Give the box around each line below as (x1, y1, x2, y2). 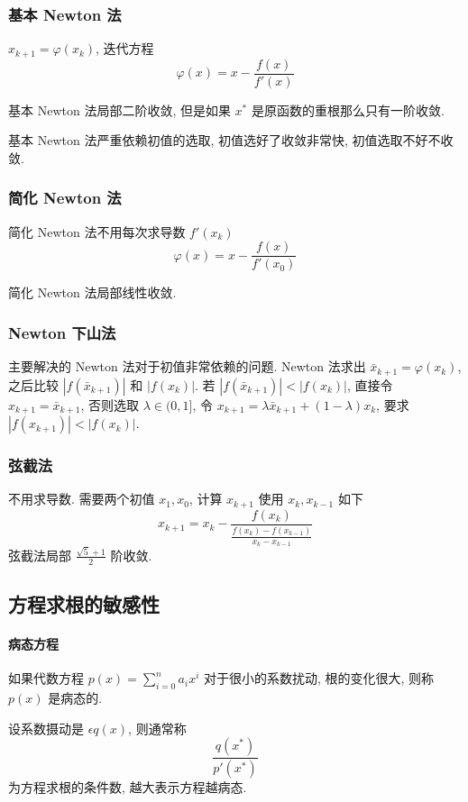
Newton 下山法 (8, 321, 116, 343)
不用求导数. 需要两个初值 (8, 489, 155, 508)
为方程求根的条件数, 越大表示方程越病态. (8, 778, 247, 797)
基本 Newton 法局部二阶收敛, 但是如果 (8, 100, 231, 119)
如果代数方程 (8, 669, 84, 688)
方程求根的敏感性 (8, 590, 160, 618)
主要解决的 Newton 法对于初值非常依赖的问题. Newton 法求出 (8, 357, 366, 376)
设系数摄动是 (8, 718, 84, 737)
